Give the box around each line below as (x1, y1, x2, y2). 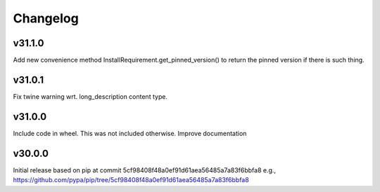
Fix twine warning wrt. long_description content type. (13, 92, 168, 101)
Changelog (13, 11, 79, 26)
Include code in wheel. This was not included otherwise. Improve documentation (13, 129, 247, 137)
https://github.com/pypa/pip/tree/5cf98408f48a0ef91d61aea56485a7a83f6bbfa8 (13, 176, 249, 184)
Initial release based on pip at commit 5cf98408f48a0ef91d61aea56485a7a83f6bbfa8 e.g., (13, 165, 277, 174)
